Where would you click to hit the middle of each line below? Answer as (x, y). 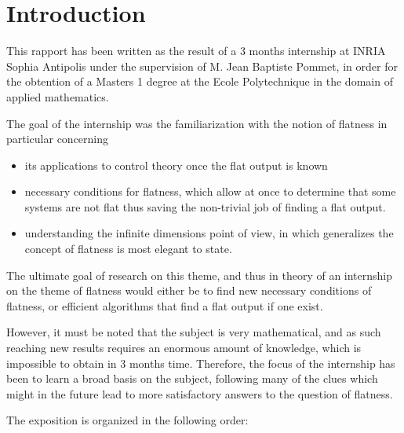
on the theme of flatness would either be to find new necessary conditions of (189, 290)
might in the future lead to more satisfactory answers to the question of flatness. (200, 393)
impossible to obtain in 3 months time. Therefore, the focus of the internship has (201, 363)
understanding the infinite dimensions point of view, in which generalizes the (209, 233)
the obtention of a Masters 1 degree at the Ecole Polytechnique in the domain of (200, 81)
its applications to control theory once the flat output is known (176, 165)
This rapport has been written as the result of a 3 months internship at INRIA (196, 51)
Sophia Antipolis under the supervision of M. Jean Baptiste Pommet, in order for (202, 66)
